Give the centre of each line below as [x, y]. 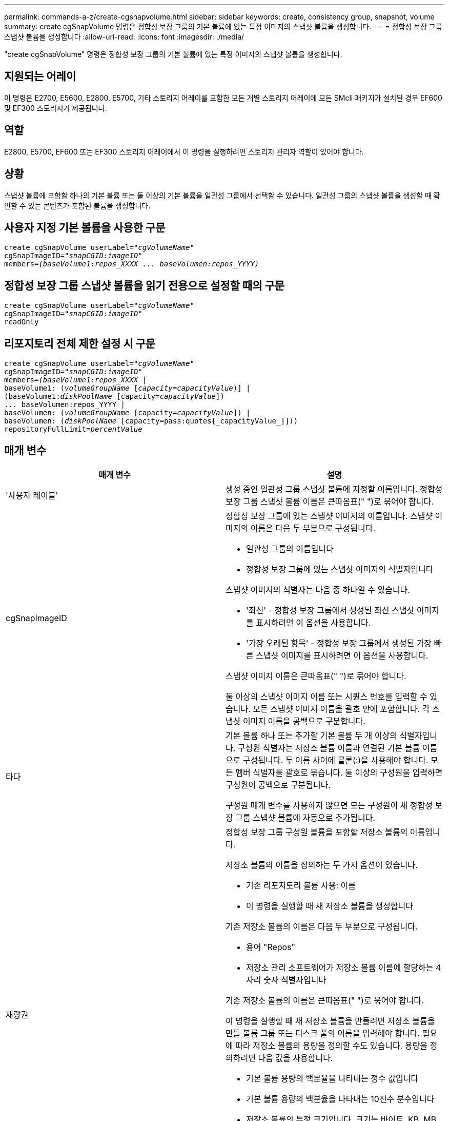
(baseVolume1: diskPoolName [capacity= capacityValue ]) [114, 397]
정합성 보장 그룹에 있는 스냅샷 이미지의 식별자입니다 [340, 569]
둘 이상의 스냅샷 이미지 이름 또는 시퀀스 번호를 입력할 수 [326, 696]
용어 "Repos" [271, 947]
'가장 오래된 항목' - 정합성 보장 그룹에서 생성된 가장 [339, 643]
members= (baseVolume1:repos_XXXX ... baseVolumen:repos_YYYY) [132, 264]
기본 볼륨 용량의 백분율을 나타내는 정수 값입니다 [332, 1078]
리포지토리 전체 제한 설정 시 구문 [80, 343]
